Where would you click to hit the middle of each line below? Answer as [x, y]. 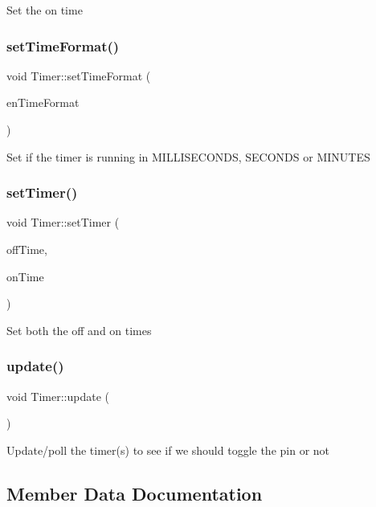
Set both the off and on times [79, 330]
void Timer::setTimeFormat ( [79, 75]
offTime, [27, 249]
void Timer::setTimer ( [63, 222]
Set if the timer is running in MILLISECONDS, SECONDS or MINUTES [188, 156]
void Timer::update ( [58, 396]
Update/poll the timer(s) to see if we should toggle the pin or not [168, 450]
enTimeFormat [43, 102]
